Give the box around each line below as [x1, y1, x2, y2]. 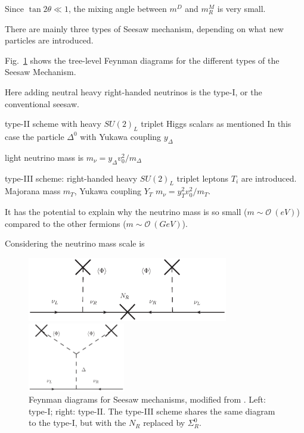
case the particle [5, 130, 64, 142]
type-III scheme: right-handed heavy [5, 172, 138, 184]
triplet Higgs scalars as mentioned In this [141, 117, 291, 130]
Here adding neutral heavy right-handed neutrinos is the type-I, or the [5, 85, 262, 98]
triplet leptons [176, 172, 229, 184]
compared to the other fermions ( [5, 217, 126, 229]
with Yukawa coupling [80, 130, 162, 142]
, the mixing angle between [68, 2, 167, 14]
